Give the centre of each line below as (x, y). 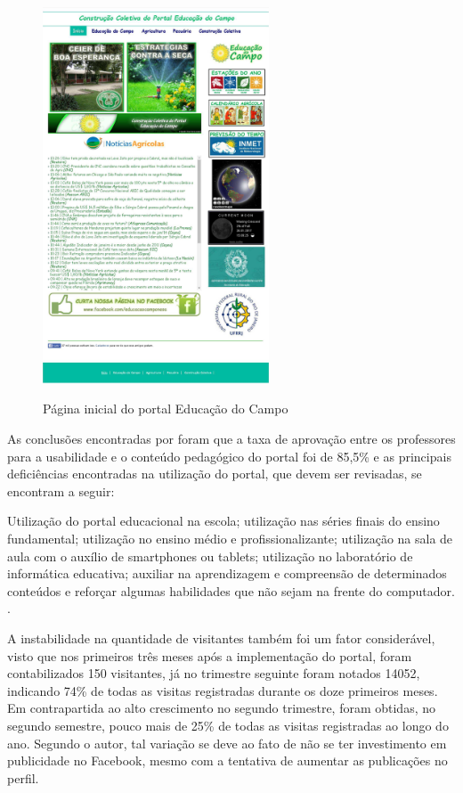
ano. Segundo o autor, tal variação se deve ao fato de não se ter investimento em (227, 743)
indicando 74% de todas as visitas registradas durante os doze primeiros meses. (223, 690)
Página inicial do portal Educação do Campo (166, 409)
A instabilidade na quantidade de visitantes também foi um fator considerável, (221, 638)
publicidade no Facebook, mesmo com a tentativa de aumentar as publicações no (227, 760)
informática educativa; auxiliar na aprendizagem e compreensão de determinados (227, 573)
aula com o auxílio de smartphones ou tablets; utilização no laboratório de (210, 556)
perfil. (23, 777)
